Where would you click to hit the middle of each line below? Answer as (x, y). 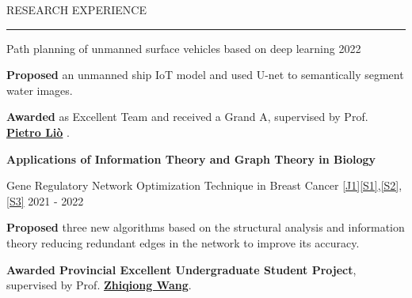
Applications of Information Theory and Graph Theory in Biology (191, 158)
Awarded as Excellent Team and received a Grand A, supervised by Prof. (187, 117)
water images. (40, 90)
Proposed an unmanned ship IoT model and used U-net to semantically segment (205, 75)
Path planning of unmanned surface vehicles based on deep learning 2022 (184, 48)
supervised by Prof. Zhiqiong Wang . (99, 285)
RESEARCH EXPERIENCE (76, 9)
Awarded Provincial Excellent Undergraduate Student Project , (181, 269)
